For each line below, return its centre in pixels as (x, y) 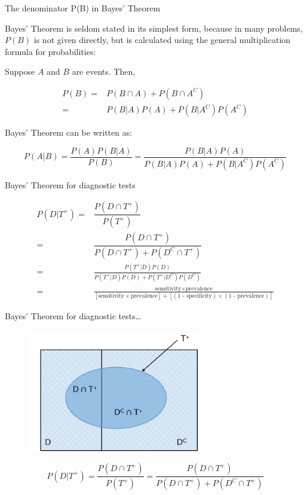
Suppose (20, 71)
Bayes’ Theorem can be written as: (69, 132)
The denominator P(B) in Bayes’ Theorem (83, 8)
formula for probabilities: (50, 51)
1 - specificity (195, 296)
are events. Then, (104, 71)
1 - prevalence (246, 296)
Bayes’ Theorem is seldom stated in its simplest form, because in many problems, (154, 28)
